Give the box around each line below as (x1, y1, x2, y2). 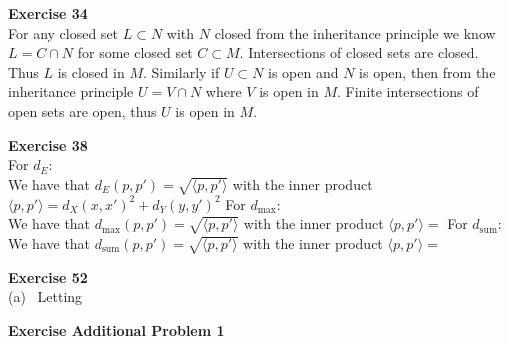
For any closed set (8, 22, 119, 43)
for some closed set (77, 42, 193, 63)
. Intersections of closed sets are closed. (239, 42, 479, 63)
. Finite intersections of (337, 81, 479, 102)
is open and (268, 61, 339, 82)
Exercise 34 (8, 3, 88, 23)
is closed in (57, 61, 125, 82)
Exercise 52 (8, 266, 88, 287)
